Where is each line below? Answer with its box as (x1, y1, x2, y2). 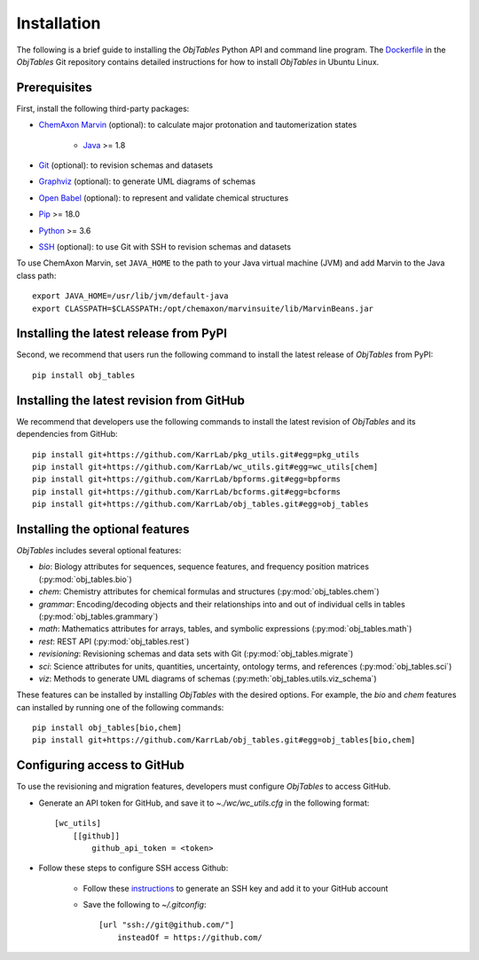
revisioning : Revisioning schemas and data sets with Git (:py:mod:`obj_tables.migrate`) (38, 648, 354, 659)
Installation (16, 13, 101, 33)
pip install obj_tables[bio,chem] (32, 723, 182, 733)
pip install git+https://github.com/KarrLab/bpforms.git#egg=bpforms (32, 474, 342, 484)
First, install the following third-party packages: (16, 103, 190, 114)
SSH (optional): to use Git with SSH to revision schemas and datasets (38, 241, 292, 252)
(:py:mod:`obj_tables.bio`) (38, 574, 132, 584)
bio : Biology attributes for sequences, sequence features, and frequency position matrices (38, 561, 370, 572)
